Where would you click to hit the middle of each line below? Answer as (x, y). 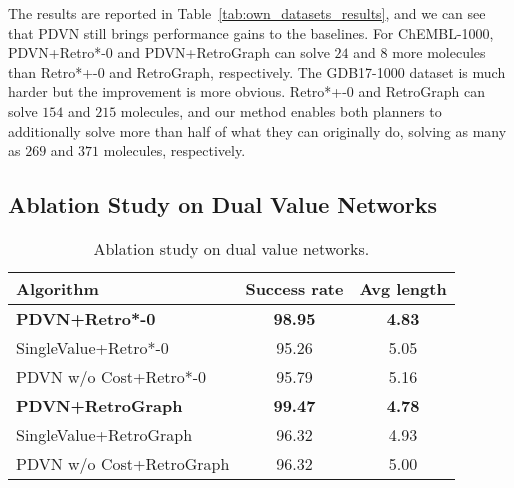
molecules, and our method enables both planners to (281, 110)
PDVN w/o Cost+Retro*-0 (111, 376)
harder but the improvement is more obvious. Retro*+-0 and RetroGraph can (246, 91)
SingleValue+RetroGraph (104, 434)
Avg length (403, 288)
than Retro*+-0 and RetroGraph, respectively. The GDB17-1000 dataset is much (257, 71)
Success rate (294, 288)
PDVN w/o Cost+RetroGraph (123, 463)
